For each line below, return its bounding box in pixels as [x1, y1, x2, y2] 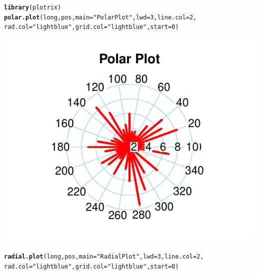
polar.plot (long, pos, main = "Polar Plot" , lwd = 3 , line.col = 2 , [4, 13, 197, 21]
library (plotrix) [4, 4, 61, 11]
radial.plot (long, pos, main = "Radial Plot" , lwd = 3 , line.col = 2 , [4, 253, 204, 261]
